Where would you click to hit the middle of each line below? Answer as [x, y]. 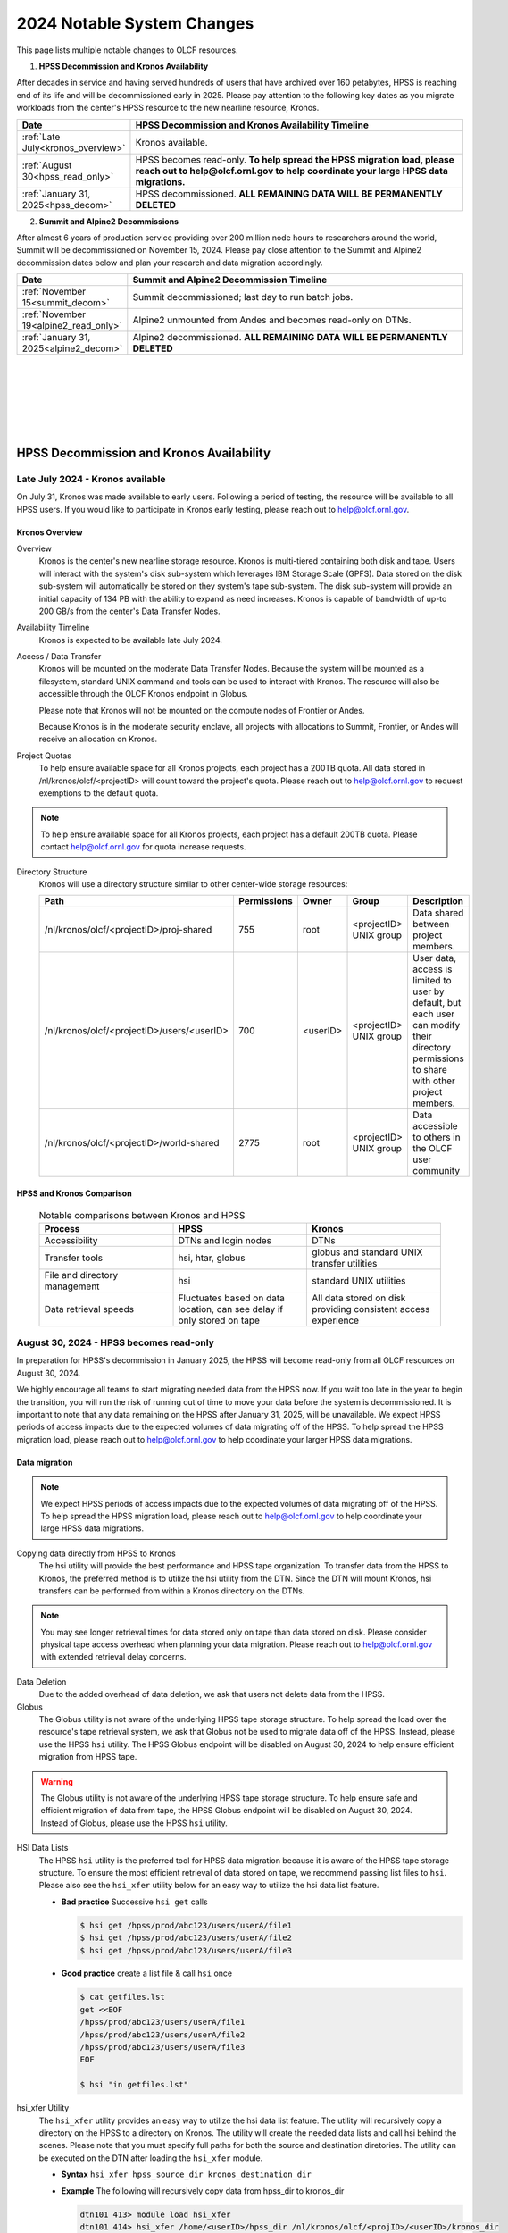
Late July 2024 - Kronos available [91, 479]
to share [429, 1070]
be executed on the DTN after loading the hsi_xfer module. [151, 2158]
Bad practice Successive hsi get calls [135, 1902]
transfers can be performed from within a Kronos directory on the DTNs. [172, 1591]
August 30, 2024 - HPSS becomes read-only [115, 1342]
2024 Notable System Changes [135, 23]
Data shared [438, 913]
